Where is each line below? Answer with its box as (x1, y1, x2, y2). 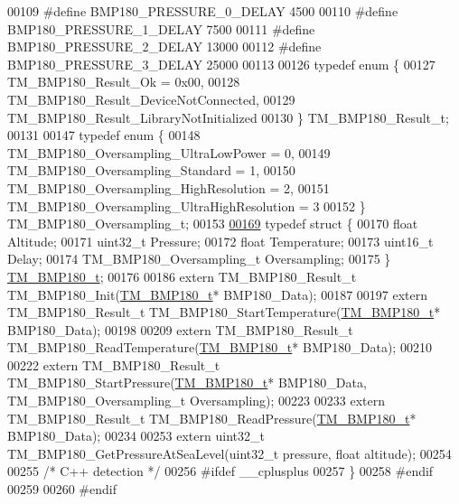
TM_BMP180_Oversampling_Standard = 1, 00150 (7, 161, 295, 180)
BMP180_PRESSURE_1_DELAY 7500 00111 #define (7, 19, 315, 38)
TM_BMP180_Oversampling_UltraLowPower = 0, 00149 (7, 143, 331, 162)
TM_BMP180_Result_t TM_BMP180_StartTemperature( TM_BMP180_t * (7, 303, 441, 322)
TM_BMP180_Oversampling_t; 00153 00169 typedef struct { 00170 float (7, 214, 418, 233)
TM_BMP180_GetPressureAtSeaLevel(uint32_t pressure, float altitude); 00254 (7, 443, 452, 462)
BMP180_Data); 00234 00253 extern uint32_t (7, 426, 265, 445)
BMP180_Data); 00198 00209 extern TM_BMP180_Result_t (7, 320, 353, 339)
